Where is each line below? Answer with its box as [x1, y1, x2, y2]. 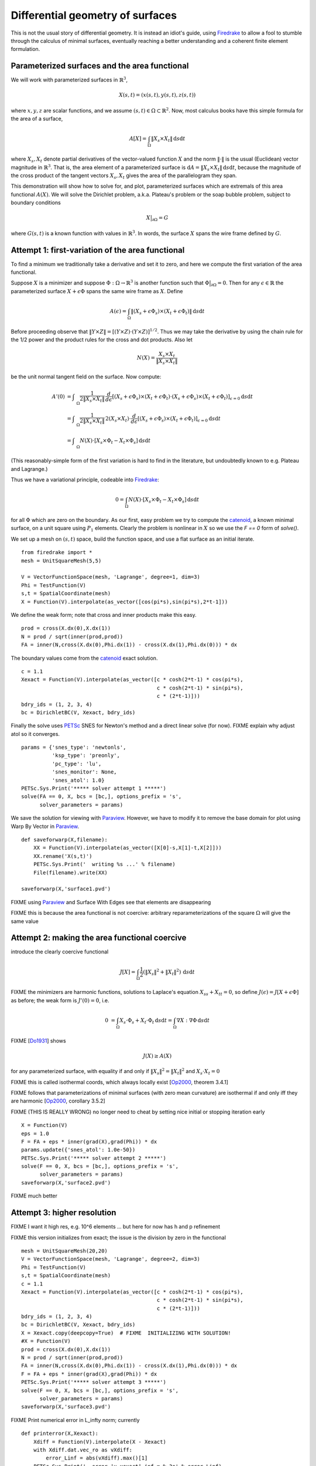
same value [11, 918, 39, 925]
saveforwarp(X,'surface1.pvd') [21, 885, 111, 893]
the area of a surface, [11, 115, 63, 123]
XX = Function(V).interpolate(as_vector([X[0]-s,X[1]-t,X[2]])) [33, 844, 222, 851]
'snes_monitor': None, [51, 769, 117, 775]
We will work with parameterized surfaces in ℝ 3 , [11, 76, 128, 83]
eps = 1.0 [21, 1130, 49, 1137]
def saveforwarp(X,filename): [21, 836, 108, 843]
